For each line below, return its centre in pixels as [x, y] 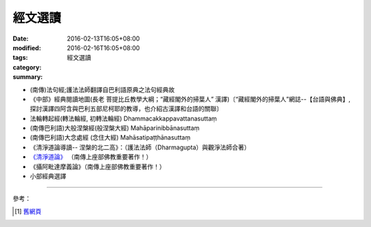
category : [27, 67]
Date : [21, 39]
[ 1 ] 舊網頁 [28, 211]
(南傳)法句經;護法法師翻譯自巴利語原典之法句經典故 [102, 89]
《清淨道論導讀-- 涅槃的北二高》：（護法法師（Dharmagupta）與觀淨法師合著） [140, 147]
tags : [20, 58]
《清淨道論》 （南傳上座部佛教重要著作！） [91, 157]
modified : [27, 47]
